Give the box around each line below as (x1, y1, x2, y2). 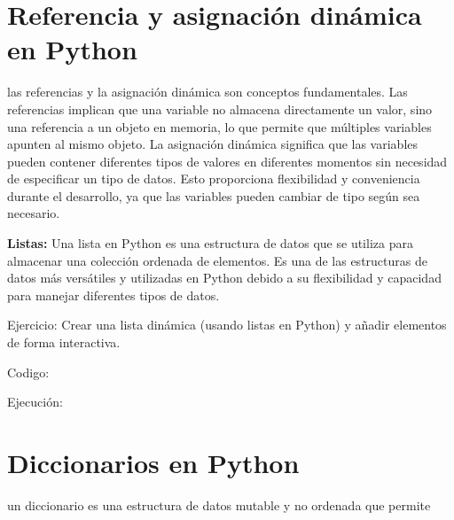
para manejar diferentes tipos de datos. (7, 285, 220, 304)
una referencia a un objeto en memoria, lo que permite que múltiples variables (7, 117, 432, 136)
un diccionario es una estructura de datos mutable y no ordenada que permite (7, 495, 431, 514)
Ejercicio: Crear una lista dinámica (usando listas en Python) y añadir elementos (7, 315, 447, 334)
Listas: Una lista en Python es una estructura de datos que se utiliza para (7, 234, 413, 252)
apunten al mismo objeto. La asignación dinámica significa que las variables (7, 135, 419, 153)
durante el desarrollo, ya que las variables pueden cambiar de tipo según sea (7, 186, 420, 205)
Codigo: (7, 362, 50, 381)
